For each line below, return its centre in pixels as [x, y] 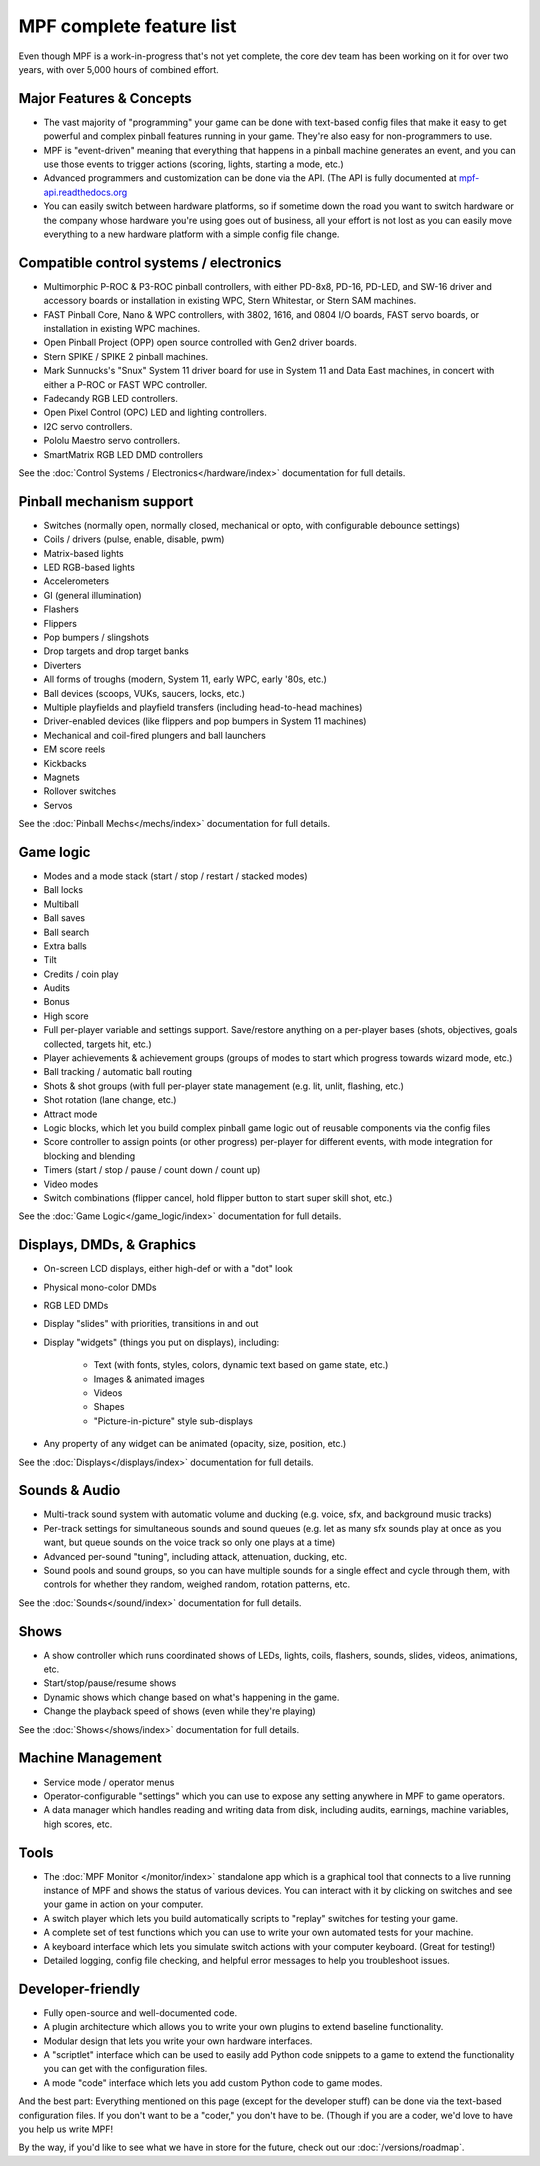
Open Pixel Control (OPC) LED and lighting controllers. [155, 412]
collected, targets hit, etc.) [97, 1044]
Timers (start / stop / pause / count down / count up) [152, 1170]
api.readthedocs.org [85, 192]
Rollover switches [80, 791]
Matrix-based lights [83, 553]
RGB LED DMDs [76, 1306]
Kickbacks [65, 763]
